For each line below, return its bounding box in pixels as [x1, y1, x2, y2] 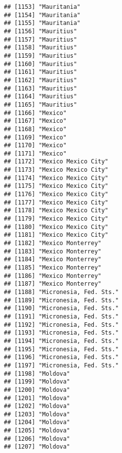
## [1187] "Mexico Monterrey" [4, 280, 102, 288]
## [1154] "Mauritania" [4, 11, 81, 19]
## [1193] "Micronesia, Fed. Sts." [4, 329, 119, 337]
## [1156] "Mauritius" [4, 27, 77, 35]
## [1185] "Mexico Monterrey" [4, 264, 102, 271]
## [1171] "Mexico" [4, 150, 67, 157]
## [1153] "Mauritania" [4, 3, 81, 10]
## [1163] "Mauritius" [4, 85, 77, 92]
